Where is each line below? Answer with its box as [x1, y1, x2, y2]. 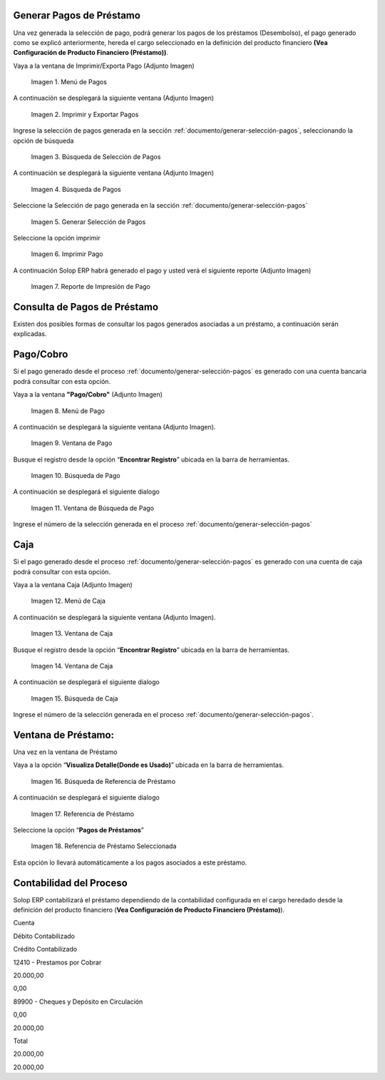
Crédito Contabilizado [13, 945, 78, 954]
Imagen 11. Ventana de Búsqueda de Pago [31, 504, 155, 512]
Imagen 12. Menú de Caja [31, 596, 106, 606]
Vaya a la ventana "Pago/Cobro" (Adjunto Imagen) [13, 390, 163, 399]
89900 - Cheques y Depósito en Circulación [13, 997, 143, 1006]
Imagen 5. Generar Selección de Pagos [31, 218, 146, 226]
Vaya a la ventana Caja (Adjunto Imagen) [13, 580, 133, 589]
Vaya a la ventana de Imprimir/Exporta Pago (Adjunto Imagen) [13, 61, 195, 70]
